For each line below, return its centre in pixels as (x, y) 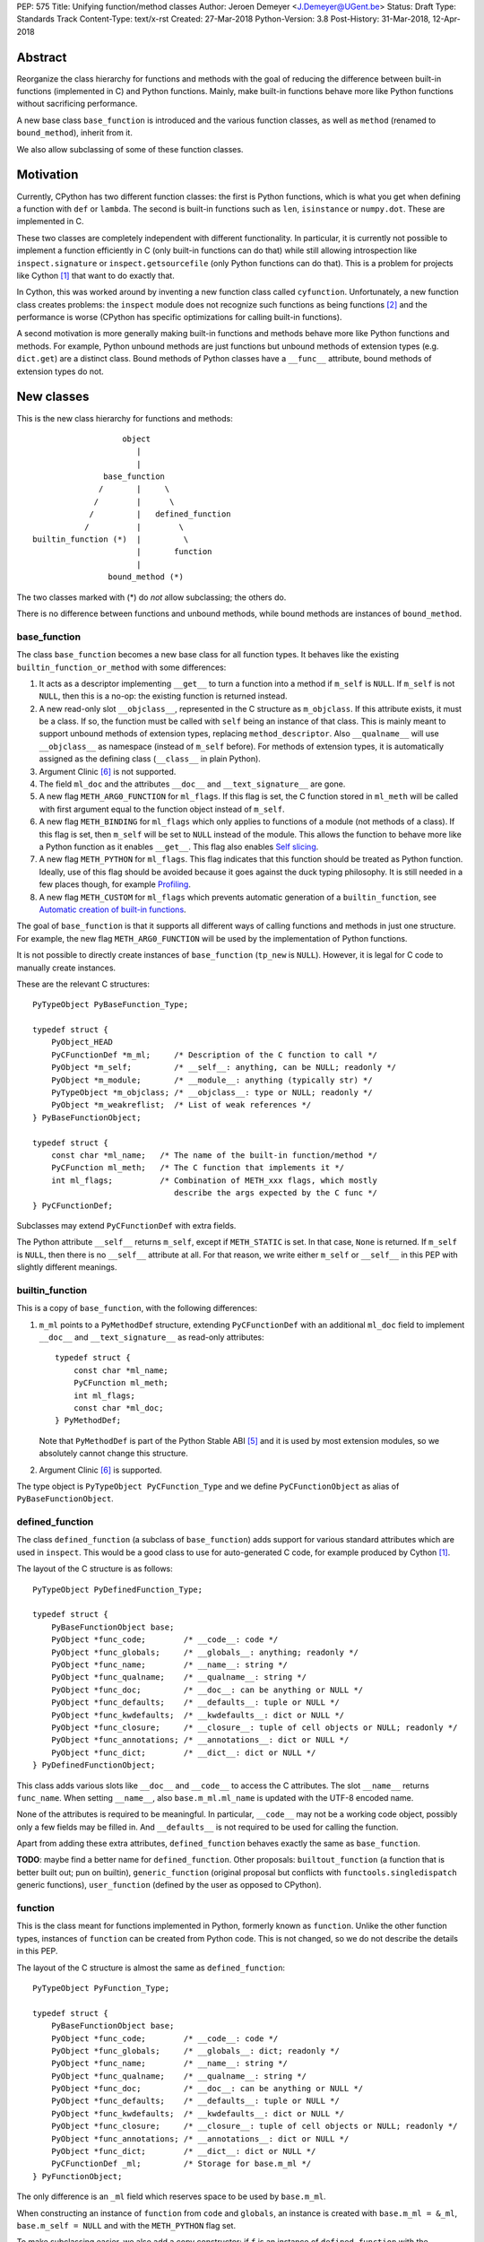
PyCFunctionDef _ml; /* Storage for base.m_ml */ (181, 2164)
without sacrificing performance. (77, 104)
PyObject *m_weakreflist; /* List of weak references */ (181, 1105)
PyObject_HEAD (82, 1042)
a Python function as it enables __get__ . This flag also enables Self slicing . (179, 847)
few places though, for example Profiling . (115, 884)
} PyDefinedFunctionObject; (94, 1765)
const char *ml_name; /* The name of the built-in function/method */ (214, 1155)
